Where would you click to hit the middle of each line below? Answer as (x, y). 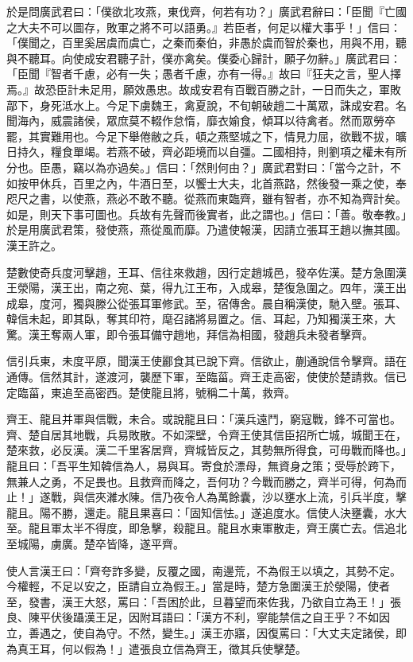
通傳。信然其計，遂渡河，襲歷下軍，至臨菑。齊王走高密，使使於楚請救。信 (201, 377)
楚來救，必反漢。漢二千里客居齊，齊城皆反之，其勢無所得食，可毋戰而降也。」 (206, 450)
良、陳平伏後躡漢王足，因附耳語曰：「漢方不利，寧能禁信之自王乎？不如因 (198, 617)
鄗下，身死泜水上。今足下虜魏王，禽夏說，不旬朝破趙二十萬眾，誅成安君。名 (206, 105)
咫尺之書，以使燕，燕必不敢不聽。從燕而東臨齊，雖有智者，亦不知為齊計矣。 (206, 199)
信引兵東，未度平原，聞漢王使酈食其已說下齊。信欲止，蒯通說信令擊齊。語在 (206, 361)
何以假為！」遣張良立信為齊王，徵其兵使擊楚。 (184, 648)
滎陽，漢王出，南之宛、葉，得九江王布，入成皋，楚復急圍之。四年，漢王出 (212, 288)
